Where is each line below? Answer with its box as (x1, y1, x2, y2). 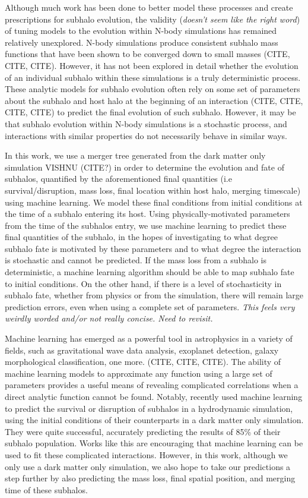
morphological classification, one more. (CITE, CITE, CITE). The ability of (5, 355, 281, 368)
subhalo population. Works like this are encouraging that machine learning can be (5, 437, 303, 449)
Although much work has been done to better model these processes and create (5, 1, 293, 13)
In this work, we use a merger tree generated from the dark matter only (5, 149, 266, 162)
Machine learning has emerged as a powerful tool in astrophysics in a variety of (5, 332, 293, 345)
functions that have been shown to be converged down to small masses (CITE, (5, 48, 290, 60)
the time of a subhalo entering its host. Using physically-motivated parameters (5, 207, 290, 220)
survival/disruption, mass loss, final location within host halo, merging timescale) (5, 184, 301, 196)
